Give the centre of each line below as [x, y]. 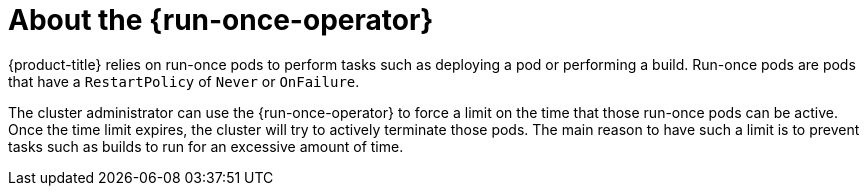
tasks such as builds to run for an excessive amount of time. [206, 146]
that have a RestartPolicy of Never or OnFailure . [184, 81]
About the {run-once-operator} [221, 20]
